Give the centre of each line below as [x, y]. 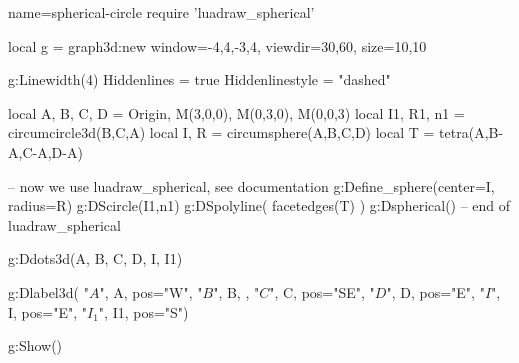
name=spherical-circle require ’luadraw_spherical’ [161, 12]
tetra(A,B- [471, 132]
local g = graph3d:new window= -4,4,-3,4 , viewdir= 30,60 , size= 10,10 [217, 45]
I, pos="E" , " [47, 311]
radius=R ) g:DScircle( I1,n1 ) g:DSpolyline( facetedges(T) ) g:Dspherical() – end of [259, 205]
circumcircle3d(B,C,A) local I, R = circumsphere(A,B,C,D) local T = [221, 132]
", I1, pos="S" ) [143, 311]
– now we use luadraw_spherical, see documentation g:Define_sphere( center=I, [251, 185]
